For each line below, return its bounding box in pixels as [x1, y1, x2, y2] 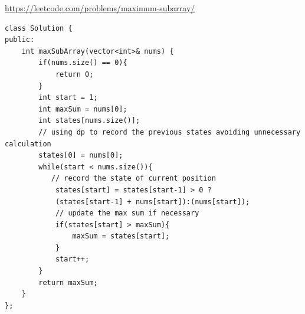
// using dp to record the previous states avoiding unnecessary [38, 127, 301, 136]
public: [5, 35, 35, 44]
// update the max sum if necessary [55, 209, 199, 218]
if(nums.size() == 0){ [38, 58, 127, 67]
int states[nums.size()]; [38, 116, 140, 125]
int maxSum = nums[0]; [38, 104, 127, 113]
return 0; [55, 70, 94, 78]
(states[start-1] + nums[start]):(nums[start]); [55, 197, 250, 206]
